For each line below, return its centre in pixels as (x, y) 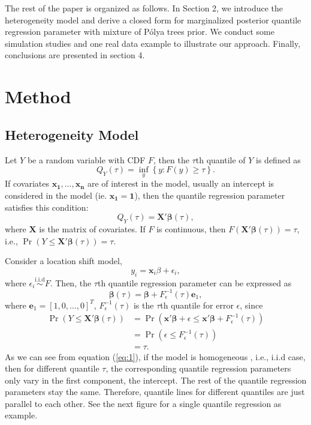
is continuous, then (191, 228)
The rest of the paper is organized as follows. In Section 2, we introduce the (144, 8)
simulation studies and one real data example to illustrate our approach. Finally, (153, 43)
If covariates (27, 183)
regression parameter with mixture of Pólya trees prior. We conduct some (140, 32)
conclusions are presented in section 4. (75, 55)
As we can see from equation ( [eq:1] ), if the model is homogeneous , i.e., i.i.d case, (155, 356)
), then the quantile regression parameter (210, 195)
